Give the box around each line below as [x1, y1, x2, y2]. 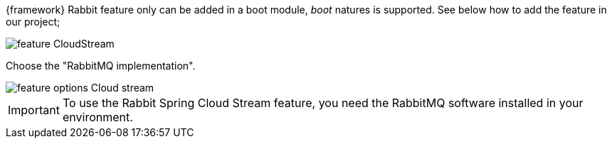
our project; [6, 16, 60, 28]
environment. [62, 110, 133, 124]
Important [8, 103, 60, 117]
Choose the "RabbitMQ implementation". [6, 60, 196, 72]
